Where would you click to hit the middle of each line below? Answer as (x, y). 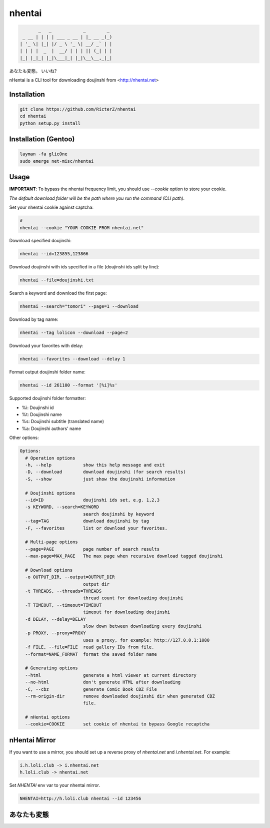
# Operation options (50, 458)
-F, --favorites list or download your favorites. (96, 528)
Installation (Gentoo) (42, 139)
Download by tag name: (34, 319)
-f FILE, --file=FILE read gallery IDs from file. (90, 647)
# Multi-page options (52, 542)
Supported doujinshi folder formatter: (47, 398)
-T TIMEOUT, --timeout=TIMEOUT (63, 605)
